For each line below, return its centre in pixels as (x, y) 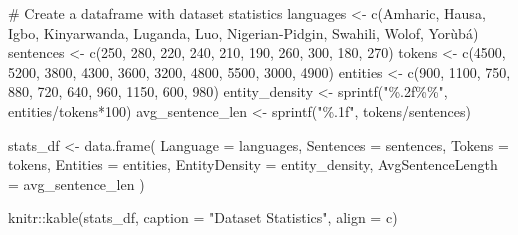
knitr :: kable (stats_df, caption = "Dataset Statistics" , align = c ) (203, 217)
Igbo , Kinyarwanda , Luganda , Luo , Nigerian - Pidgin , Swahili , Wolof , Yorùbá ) (243, 32)
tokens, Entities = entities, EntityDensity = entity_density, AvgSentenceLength (253, 164)
